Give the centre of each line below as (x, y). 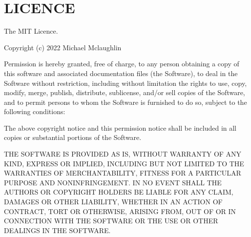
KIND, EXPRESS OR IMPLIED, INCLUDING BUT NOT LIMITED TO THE (124, 163)
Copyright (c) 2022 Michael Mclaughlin (63, 47)
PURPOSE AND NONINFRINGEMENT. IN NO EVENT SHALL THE (113, 182)
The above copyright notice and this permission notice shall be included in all (120, 128)
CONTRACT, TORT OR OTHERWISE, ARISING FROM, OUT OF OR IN (120, 211)
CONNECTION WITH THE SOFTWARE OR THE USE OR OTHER (111, 221)
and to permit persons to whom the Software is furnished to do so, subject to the (125, 102)
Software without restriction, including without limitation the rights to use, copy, (125, 83)
